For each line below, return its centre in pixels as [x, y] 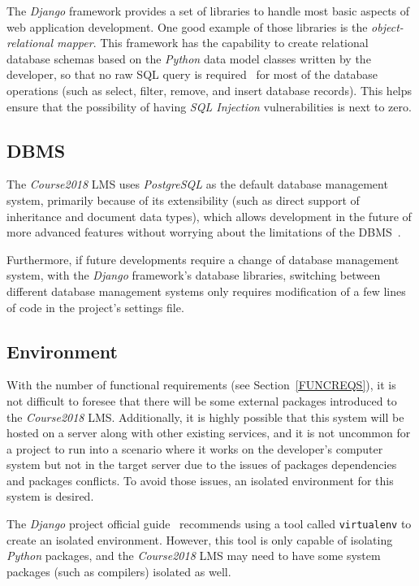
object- [387, 26]
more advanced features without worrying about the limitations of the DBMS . [204, 232]
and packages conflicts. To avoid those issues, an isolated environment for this [200, 480]
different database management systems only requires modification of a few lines [206, 291]
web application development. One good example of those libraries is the [187, 26]
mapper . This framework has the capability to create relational [213, 43]
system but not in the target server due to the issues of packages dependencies [202, 464]
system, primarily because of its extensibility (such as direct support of [183, 200]
